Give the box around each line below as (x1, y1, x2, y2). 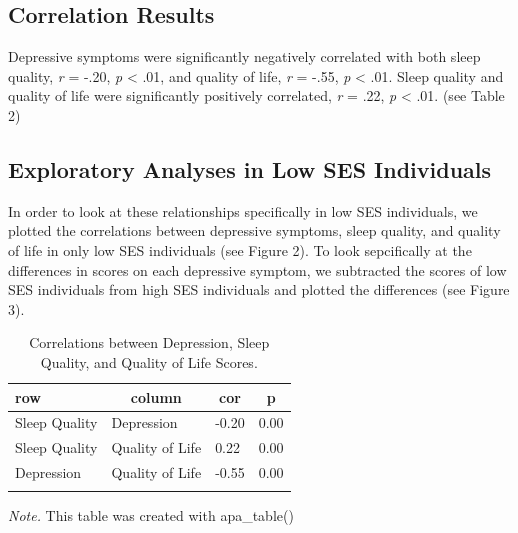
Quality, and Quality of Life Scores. (40, 351, 258, 372)
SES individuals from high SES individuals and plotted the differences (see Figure (8, 279, 510, 300)
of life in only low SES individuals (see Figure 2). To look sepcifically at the (8, 239, 472, 260)
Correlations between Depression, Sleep (29, 332, 270, 353)
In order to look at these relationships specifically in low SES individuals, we (8, 200, 478, 221)
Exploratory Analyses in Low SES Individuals (8, 153, 492, 184)
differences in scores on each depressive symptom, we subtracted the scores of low (8, 259, 507, 280)
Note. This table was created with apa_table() (8, 505, 294, 526)
